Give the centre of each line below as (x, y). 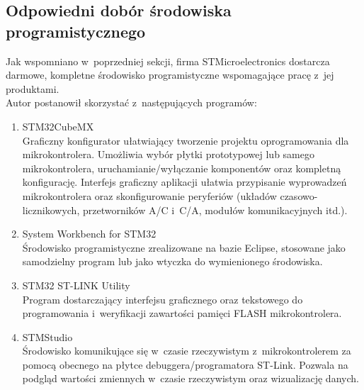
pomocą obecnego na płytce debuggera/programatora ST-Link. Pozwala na (185, 364)
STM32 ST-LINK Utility (76, 285)
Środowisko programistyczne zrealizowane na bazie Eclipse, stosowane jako (184, 247)
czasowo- (299, 195)
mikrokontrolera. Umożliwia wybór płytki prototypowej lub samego (168, 154)
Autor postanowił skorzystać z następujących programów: (131, 102)
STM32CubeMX (58, 126)
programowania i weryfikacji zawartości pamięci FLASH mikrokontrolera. (182, 313)
